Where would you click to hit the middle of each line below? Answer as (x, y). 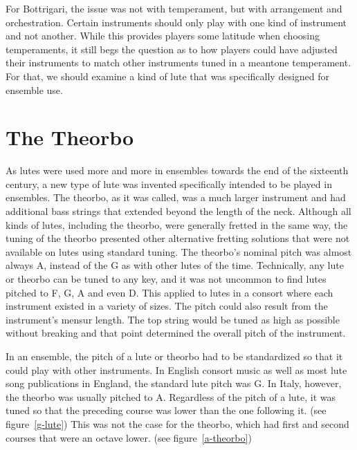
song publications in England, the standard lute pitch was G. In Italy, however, (174, 383)
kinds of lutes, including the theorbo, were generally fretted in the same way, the (177, 224)
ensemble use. (34, 90)
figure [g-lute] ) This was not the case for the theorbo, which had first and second (177, 423)
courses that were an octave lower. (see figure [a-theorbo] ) (129, 437)
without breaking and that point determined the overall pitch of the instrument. (176, 333)
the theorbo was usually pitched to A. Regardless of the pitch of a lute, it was (171, 396)
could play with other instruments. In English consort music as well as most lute (176, 369)
